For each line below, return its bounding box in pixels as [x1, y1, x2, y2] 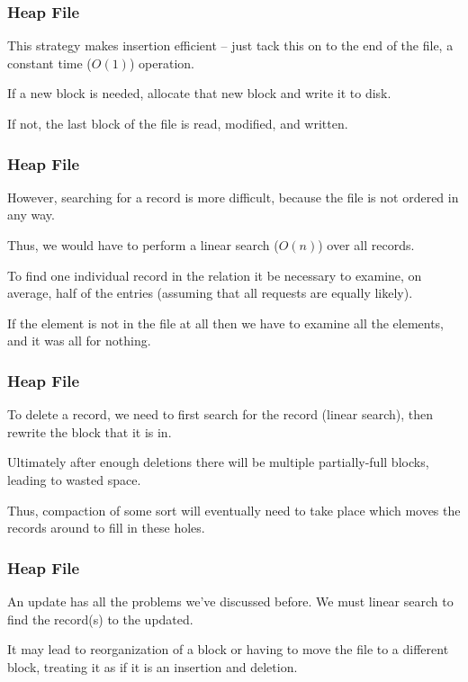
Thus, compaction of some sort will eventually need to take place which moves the [7, 500, 461, 519]
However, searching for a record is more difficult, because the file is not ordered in [7, 187, 459, 206]
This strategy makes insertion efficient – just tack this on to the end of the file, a [7, 36, 454, 55]
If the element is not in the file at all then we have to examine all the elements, [7, 313, 445, 332]
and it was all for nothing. [7, 331, 151, 350]
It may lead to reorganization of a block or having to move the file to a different [7, 640, 449, 659]
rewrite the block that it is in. [7, 422, 172, 441]
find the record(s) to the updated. [7, 609, 193, 628]
